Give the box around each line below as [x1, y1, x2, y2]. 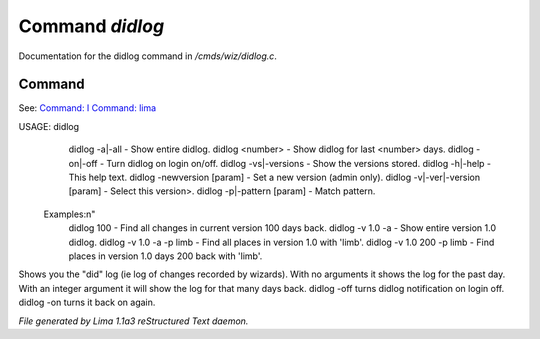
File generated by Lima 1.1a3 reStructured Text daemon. [18, 315, 249, 327]
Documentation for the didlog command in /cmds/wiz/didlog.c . [18, 50, 277, 62]
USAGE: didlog [18, 120, 80, 132]
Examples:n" [43, 208, 96, 220]
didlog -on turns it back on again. [18, 296, 156, 309]
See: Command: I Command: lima [18, 102, 157, 114]
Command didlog [18, 15, 165, 37]
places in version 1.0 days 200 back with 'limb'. [68, 250, 263, 262]
